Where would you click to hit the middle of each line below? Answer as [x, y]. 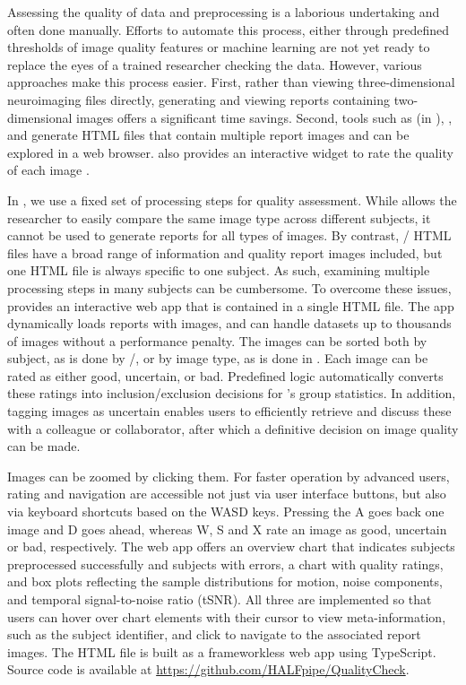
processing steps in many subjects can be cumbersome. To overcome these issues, [229, 287]
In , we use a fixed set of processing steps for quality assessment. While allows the [232, 199]
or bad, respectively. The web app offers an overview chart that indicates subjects [231, 546]
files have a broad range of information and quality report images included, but [225, 252]
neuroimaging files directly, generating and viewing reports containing [199, 99]
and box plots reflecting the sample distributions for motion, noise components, [225, 581]
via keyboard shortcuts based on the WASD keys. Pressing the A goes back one [226, 512]
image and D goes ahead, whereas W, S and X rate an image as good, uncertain [227, 529]
